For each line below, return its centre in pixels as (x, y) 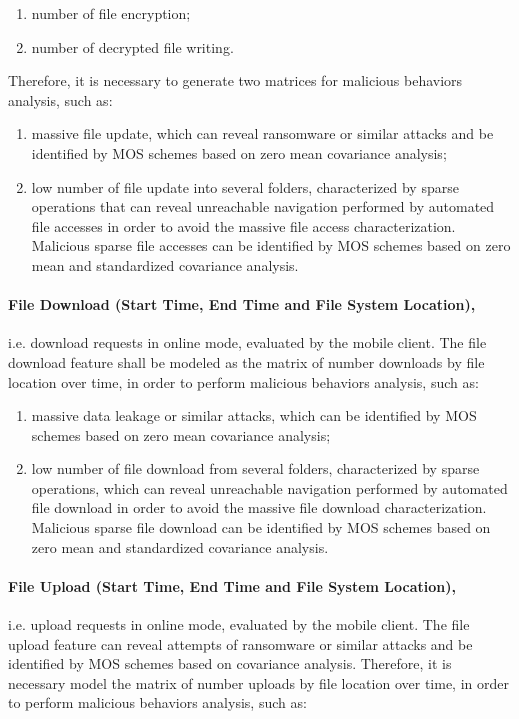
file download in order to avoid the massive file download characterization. (259, 507)
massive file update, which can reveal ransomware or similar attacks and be (262, 133)
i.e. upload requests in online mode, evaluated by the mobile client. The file (239, 624)
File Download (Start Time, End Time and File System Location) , (242, 304)
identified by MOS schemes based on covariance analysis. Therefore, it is (230, 663)
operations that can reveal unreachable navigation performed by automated (263, 206)
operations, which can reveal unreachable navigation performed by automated (269, 487)
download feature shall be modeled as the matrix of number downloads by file (246, 361)
